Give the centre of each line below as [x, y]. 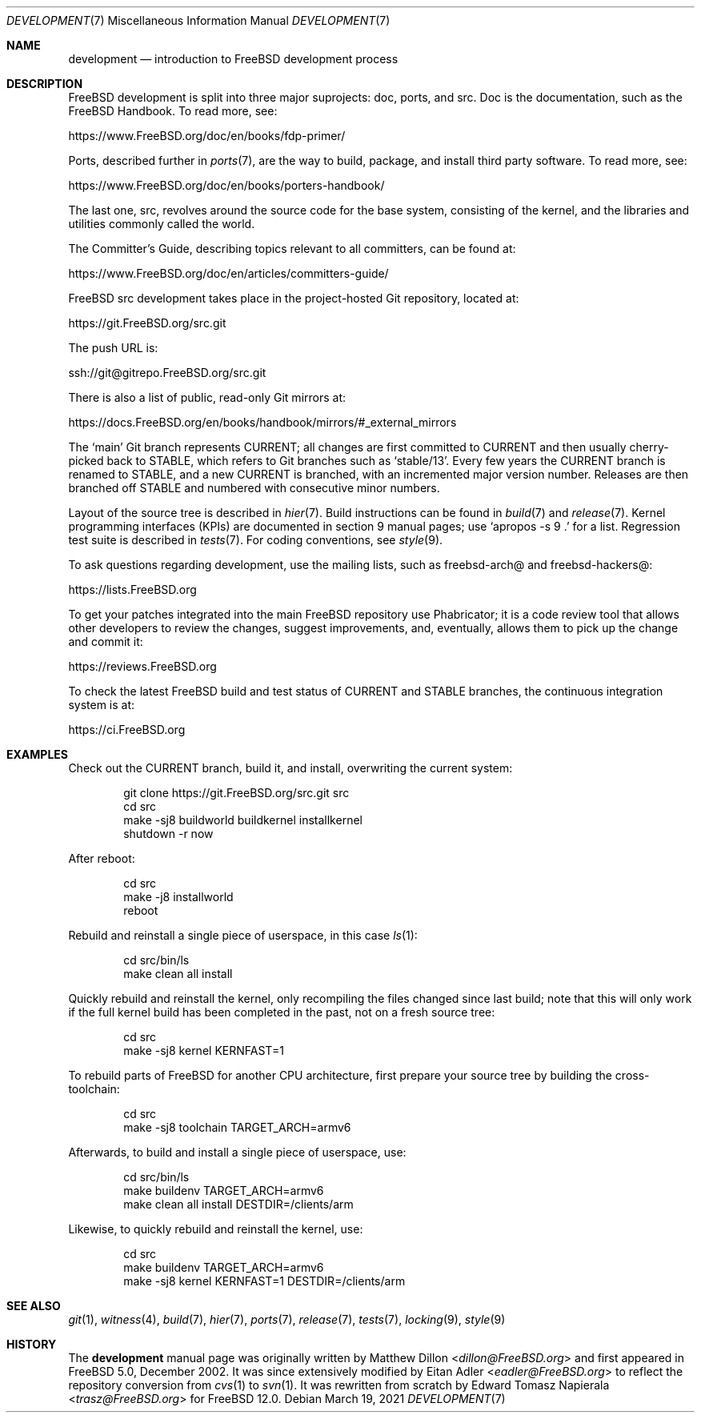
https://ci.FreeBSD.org [127, 730]
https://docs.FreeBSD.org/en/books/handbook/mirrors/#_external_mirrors [262, 422]
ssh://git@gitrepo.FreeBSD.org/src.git [167, 373]
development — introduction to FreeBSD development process [233, 59]
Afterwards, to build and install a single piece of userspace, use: [237, 1152]
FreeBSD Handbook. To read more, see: [173, 111]
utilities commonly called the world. [162, 224]
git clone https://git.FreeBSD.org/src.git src [236, 793]
